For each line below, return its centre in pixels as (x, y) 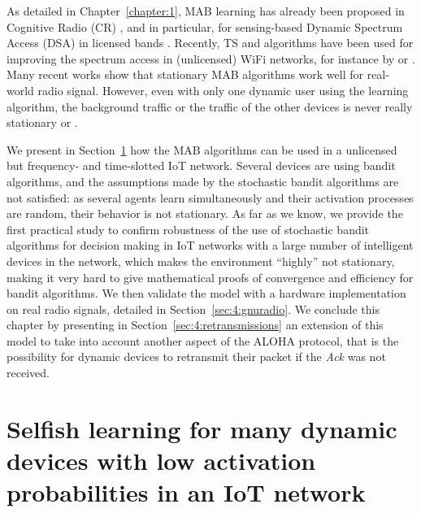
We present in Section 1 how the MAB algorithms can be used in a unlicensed (202, 149)
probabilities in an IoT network (186, 492)
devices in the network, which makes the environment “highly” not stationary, (201, 261)
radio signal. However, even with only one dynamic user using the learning (223, 90)
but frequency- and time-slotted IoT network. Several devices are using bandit (201, 165)
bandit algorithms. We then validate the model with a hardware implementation (206, 293)
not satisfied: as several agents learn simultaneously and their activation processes (210, 197)
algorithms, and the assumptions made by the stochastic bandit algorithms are (203, 181)
